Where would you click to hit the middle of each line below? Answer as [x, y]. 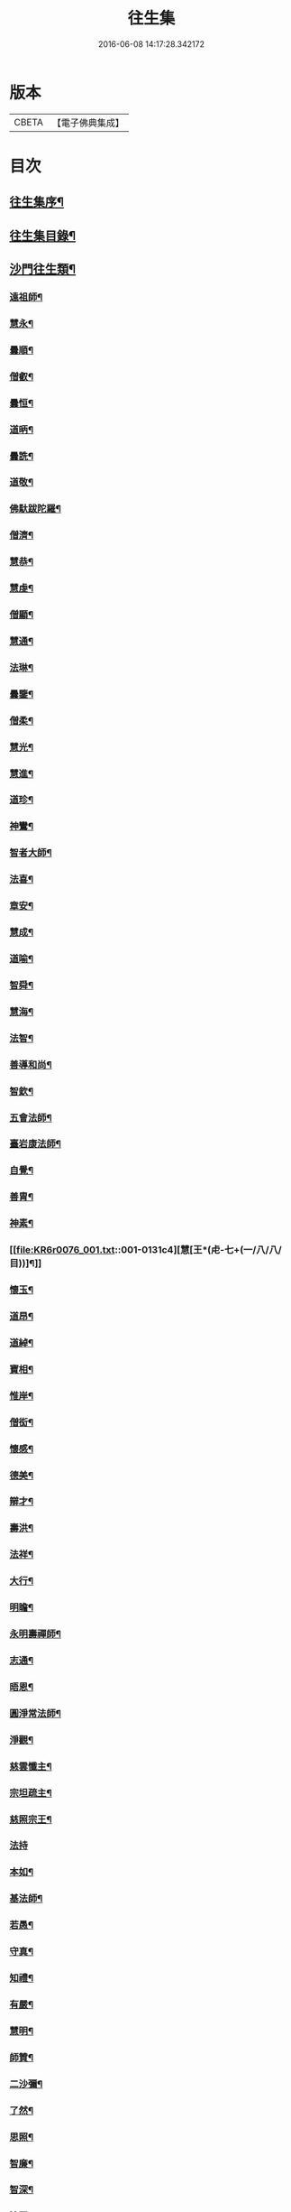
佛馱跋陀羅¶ [35, 509]
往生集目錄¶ [43, 236]
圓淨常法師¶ [35, 1713]
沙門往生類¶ [43, 269]
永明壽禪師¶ [35, 1634]
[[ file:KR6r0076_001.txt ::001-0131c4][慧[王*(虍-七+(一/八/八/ [145, 1250]
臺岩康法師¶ [35, 1144]
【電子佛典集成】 [88, 123]
